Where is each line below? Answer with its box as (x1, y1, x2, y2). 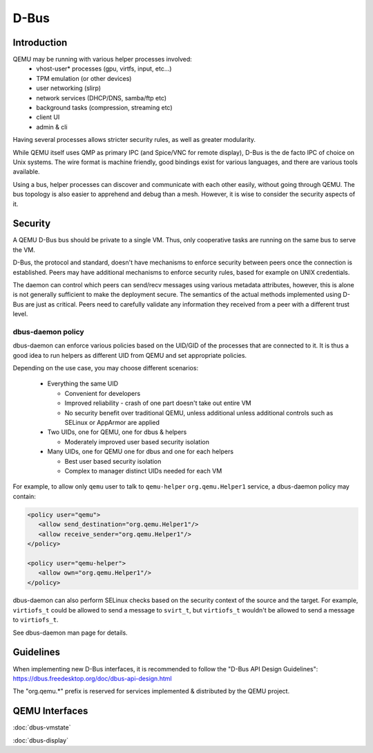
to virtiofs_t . (12, 616, 59, 624)
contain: (12, 492, 36, 500)
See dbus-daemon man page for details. (12, 628, 128, 637)
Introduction (12, 37, 68, 48)
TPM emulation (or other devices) (36, 74, 132, 82)
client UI (36, 113, 60, 121)
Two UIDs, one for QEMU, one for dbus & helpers (47, 428, 187, 436)
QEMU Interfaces (12, 705, 88, 717)
